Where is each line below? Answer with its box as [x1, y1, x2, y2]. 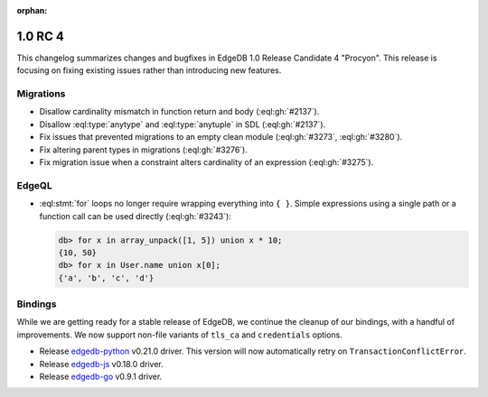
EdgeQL [16, 179, 53, 191]
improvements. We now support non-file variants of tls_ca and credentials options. [16, 329, 343, 340]
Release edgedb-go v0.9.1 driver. [39, 371, 163, 382]
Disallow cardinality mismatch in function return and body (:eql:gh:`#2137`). [39, 106, 320, 117]
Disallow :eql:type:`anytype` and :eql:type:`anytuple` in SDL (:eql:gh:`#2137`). [39, 118, 326, 130]
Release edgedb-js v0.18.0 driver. [39, 358, 164, 369]
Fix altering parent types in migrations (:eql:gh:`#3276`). [39, 144, 248, 155]
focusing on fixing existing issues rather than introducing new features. [16, 65, 282, 76]
